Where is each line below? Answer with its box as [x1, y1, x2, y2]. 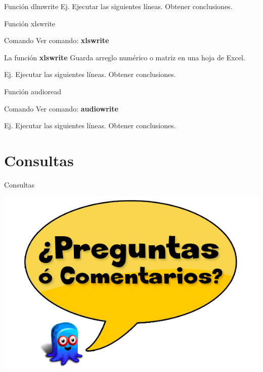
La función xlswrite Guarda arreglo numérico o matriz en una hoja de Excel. [4, 52, 245, 62]
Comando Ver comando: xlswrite [4, 35, 109, 46]
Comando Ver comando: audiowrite [4, 103, 118, 114]
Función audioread [4, 86, 62, 96]
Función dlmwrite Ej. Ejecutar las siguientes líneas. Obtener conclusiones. [4, 1, 233, 11]
